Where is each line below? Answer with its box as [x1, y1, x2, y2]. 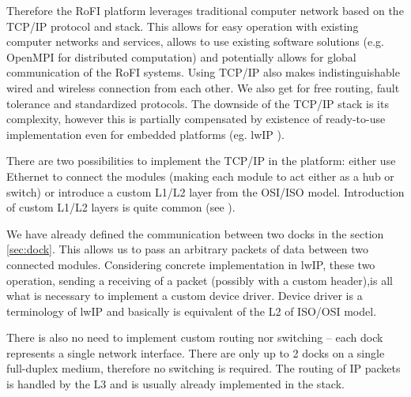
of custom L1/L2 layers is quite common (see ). [6, 199, 236, 215]
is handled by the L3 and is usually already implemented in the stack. [6, 376, 345, 392]
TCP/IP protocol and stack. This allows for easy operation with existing [6, 17, 359, 34]
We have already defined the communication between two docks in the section [6, 225, 384, 242]
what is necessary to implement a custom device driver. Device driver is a [6, 287, 363, 304]
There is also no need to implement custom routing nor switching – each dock [6, 329, 383, 346]
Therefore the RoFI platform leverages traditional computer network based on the [6, 2, 404, 18]
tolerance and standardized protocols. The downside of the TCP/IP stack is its [6, 95, 389, 111]
